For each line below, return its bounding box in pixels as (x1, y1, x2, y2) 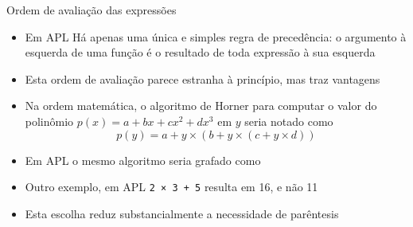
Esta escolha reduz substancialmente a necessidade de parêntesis (25, 205, 339, 221)
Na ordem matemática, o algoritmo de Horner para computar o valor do (25, 97, 377, 114)
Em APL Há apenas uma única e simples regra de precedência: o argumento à (25, 28, 407, 45)
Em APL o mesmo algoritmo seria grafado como (25, 151, 261, 168)
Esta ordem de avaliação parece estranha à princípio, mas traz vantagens (25, 70, 380, 87)
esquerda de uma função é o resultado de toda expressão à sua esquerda (25, 44, 376, 61)
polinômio (25, 112, 74, 129)
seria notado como (244, 112, 333, 129)
